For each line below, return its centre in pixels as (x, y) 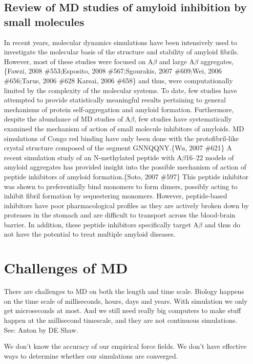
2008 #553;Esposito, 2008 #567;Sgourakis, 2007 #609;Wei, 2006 (125, 71)
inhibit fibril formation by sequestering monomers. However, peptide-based (116, 196)
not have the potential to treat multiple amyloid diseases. (90, 234)
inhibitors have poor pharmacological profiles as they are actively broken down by (126, 205)
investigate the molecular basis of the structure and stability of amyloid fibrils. (121, 52)
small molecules (44, 21)
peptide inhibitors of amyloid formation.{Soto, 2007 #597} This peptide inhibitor (126, 176)
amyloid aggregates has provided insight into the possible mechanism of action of (125, 167)
